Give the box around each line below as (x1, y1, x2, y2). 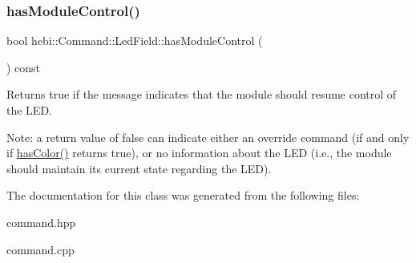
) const (6, 59, 41, 75)
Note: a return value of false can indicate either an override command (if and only (6, 128, 410, 145)
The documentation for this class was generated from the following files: (6, 187, 360, 204)
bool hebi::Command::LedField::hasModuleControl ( (6, 32, 263, 49)
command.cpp (6, 241, 75, 257)
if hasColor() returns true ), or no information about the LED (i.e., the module (6, 144, 392, 161)
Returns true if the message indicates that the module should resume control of (6, 86, 397, 103)
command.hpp (6, 213, 76, 230)
